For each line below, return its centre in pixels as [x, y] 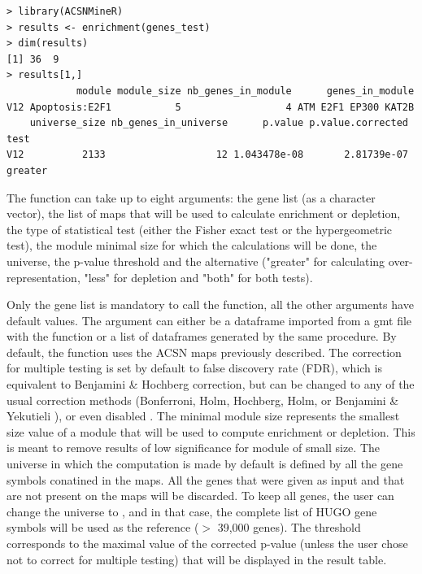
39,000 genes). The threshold [289, 527]
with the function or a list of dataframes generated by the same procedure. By [202, 336]
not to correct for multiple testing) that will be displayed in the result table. [197, 559]
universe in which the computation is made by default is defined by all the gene [205, 464]
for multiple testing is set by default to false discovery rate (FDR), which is [194, 368]
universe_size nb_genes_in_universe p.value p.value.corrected [219, 123]
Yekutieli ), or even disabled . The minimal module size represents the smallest [203, 416]
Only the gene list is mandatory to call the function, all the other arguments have [210, 304]
